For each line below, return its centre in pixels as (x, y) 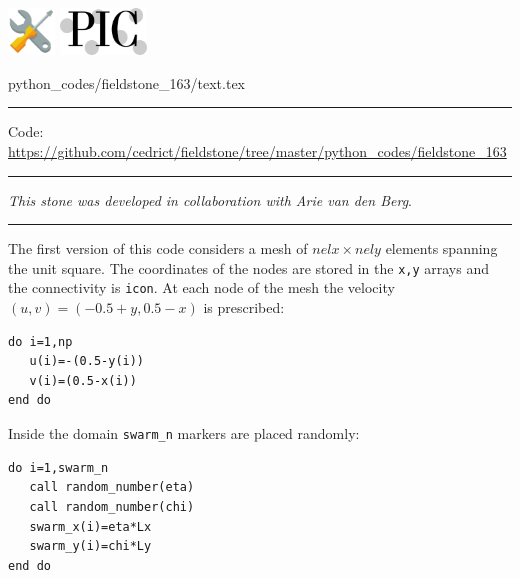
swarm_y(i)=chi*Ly (90, 546)
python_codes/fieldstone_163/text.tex (127, 82)
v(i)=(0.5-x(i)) (83, 380)
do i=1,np (40, 341)
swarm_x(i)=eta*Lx (90, 526)
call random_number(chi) (112, 506)
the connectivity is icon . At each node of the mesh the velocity (201, 287)
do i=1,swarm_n (58, 467)
